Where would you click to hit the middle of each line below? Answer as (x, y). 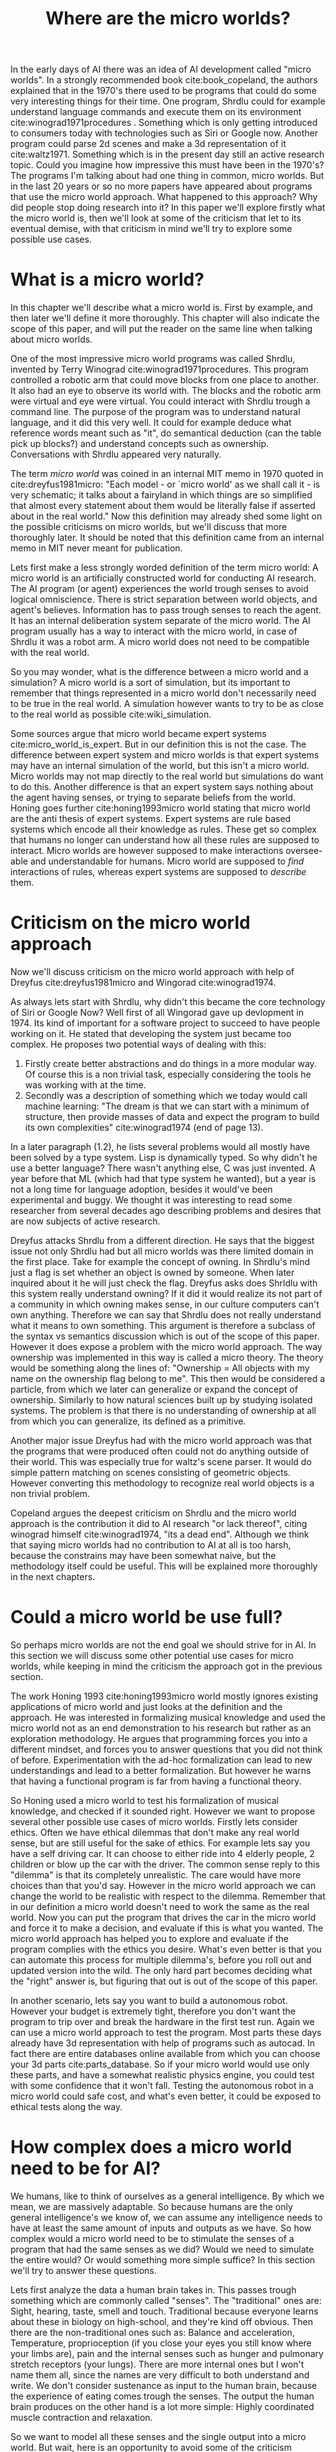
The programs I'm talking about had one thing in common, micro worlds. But (167, 176)
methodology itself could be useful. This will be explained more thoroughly (164, 1566)
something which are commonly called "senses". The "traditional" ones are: (166, 2300)
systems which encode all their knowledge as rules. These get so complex (163, 829)
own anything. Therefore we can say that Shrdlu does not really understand (166, 1315)
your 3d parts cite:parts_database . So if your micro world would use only (160, 2064)
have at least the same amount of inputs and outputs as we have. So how (161, 2228)
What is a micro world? (107, 279)
